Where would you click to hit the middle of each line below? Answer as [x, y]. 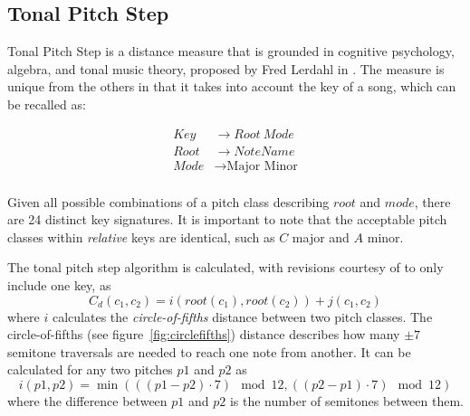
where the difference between [87, 401]
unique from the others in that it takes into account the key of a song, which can [232, 86]
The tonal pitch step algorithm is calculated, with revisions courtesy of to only [225, 267]
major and [321, 236]
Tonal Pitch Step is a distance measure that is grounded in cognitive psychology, [231, 51]
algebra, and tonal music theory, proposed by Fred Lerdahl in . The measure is [226, 68]
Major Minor [262, 166]
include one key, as [59, 285]
